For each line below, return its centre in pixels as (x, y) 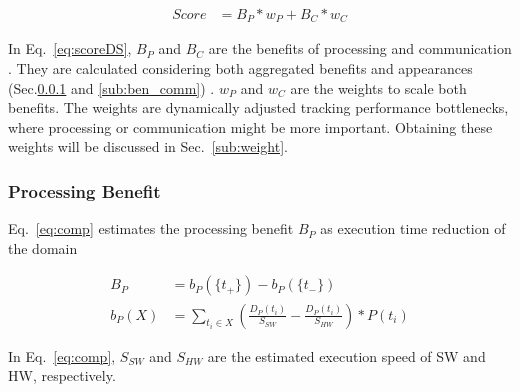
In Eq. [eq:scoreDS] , (70, 48)
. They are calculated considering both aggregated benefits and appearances (240, 68)
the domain (43, 247)
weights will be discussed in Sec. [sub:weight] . (148, 146)
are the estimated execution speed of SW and (346, 355)
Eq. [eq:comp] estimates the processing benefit (151, 228)
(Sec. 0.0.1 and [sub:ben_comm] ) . (111, 87)
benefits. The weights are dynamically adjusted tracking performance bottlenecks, (258, 107)
